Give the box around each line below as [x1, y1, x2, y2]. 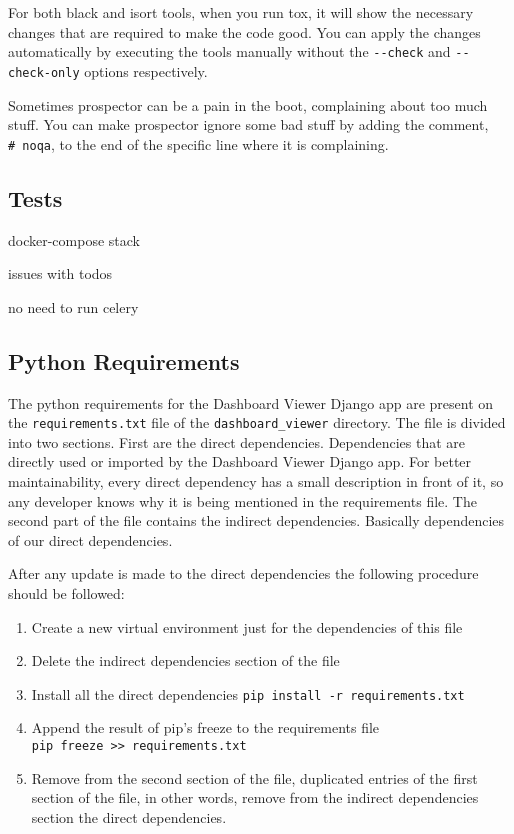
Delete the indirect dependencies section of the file [31, 650, 340, 671]
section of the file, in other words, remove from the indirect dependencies [31, 787, 479, 808]
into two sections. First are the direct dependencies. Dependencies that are [8, 431, 466, 452]
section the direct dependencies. [31, 806, 227, 827]
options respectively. [84, 60, 208, 81]
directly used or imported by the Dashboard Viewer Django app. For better [8, 451, 472, 472]
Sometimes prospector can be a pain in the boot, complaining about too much [8, 94, 488, 115]
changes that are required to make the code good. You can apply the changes [8, 21, 481, 42]
